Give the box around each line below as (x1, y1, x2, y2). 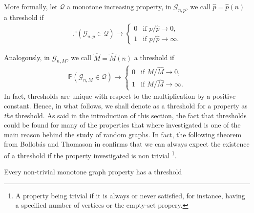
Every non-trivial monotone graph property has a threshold (4, 167, 182, 177)
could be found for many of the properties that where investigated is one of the (4, 120, 241, 130)
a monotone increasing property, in (67, 1, 171, 11)
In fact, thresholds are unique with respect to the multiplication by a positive (4, 91, 236, 101)
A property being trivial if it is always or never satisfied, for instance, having (15, 190, 245, 200)
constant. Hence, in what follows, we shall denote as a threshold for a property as (4, 101, 248, 111)
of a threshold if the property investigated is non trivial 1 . (4, 149, 177, 160)
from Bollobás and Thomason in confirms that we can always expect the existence (4, 139, 250, 149)
